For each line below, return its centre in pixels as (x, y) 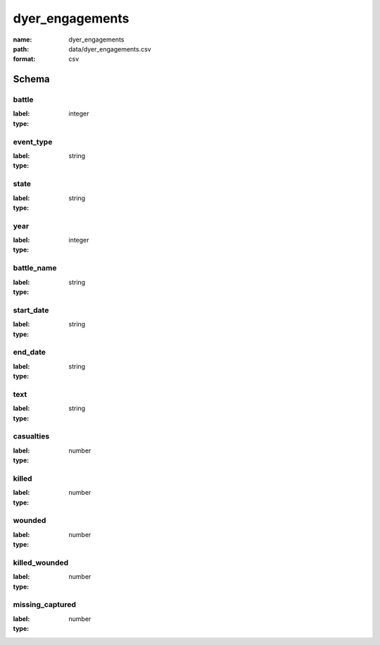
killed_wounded (41, 563)
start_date (31, 310)
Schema (32, 79)
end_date (29, 352)
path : (21, 49)
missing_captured (45, 605)
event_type (33, 142)
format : (24, 59)
